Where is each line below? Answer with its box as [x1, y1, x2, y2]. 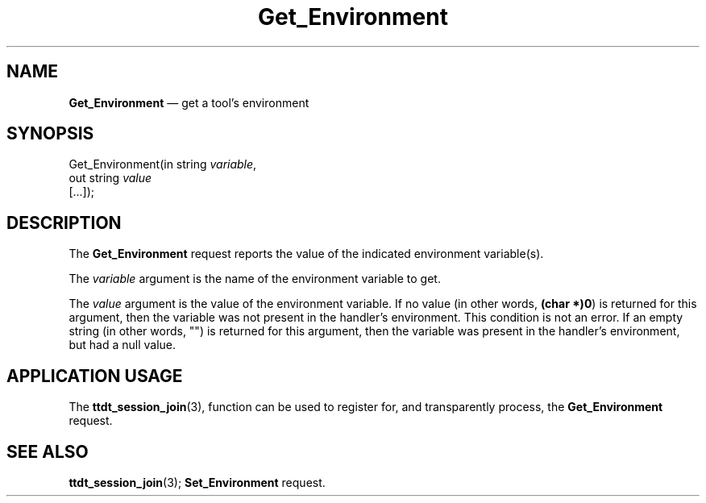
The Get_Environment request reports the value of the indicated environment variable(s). [69, 247, 544, 261]
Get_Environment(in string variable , [69, 157, 257, 172]
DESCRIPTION [6, 212, 122, 233]
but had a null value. [69, 338, 176, 352]
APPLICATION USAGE [6, 365, 183, 386]
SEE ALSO [6, 441, 89, 462]
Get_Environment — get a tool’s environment [69, 95, 309, 110]
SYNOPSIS [6, 123, 94, 144]
